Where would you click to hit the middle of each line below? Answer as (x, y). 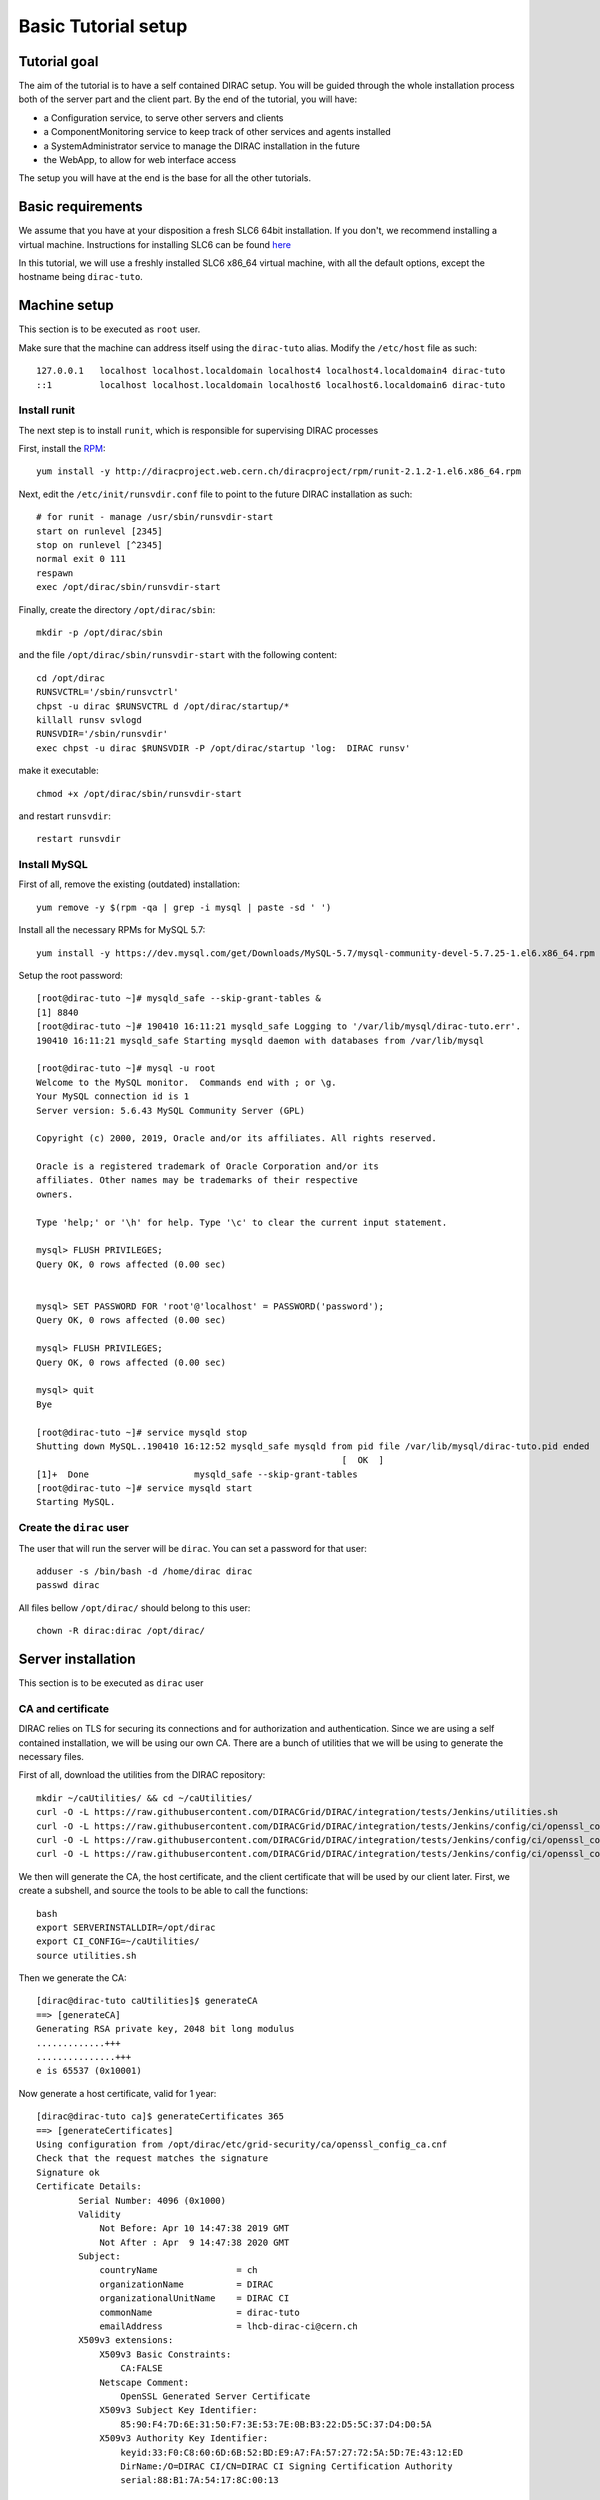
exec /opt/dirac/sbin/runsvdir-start (129, 587)
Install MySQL (53, 865)
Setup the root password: (71, 975)
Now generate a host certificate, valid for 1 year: (117, 2093)
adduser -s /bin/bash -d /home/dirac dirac (144, 1571)
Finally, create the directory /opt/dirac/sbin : (117, 609)
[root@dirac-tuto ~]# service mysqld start (144, 1488)
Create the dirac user (73, 1528)
